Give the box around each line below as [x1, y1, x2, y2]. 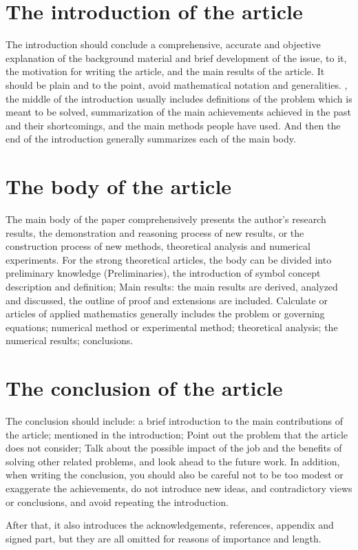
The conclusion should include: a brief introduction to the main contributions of [6, 414, 344, 428]
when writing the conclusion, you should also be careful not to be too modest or [6, 467, 344, 482]
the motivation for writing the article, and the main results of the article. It [6, 64, 325, 78]
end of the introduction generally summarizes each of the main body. [6, 131, 296, 146]
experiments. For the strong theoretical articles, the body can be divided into [6, 252, 332, 266]
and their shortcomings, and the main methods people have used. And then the [6, 118, 341, 132]
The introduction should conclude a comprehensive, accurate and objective [6, 37, 321, 52]
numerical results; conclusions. [6, 333, 134, 348]
